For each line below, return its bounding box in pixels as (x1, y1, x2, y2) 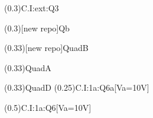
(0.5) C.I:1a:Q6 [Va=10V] (4, 101, 92, 113)
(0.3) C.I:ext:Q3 (4, 2, 59, 14)
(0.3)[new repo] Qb (4, 21, 70, 34)
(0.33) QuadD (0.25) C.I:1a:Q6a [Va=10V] (4, 81, 149, 94)
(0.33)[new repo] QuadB (4, 42, 89, 54)
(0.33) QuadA (4, 61, 51, 74)
